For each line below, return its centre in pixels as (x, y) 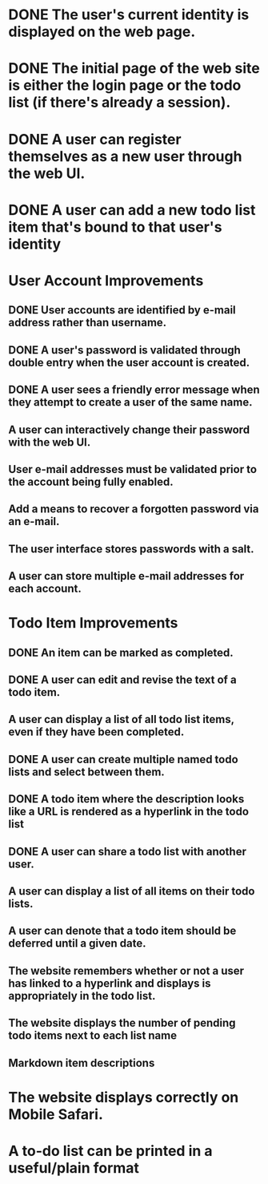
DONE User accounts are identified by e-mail (122, 310)
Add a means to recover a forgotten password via (134, 509)
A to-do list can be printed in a (111, 1151)
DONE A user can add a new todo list (132, 210)
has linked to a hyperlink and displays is (110, 983)
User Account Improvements (106, 280)
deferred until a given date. (77, 944)
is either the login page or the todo (125, 85)
